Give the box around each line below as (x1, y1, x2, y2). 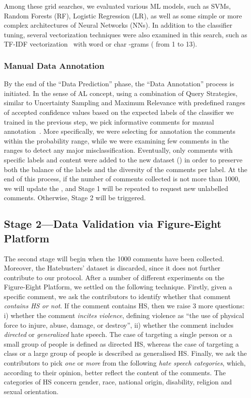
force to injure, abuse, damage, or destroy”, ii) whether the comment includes (4, 319, 234, 330)
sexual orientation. (4, 386, 59, 396)
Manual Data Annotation (4, 59, 104, 71)
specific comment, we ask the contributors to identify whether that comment (4, 291, 231, 301)
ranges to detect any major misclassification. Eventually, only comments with (4, 145, 233, 155)
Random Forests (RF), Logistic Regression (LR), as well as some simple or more (4, 10, 242, 20)
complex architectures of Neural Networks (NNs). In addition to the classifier (4, 20, 233, 30)
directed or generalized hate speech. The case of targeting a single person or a (4, 329, 233, 339)
